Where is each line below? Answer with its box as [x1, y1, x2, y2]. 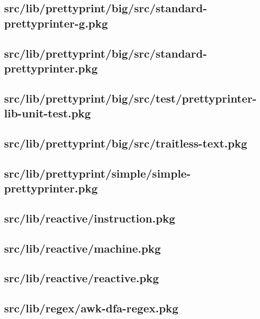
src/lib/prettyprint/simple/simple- [4, 165, 191, 181]
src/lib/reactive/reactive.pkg [4, 270, 159, 286]
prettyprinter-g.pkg [4, 15, 108, 31]
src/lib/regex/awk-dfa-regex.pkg [4, 300, 178, 316]
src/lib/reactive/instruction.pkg [4, 210, 175, 226]
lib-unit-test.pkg [4, 105, 91, 121]
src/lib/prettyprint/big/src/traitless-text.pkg [4, 135, 247, 151]
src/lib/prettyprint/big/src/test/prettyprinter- [4, 90, 257, 106]
